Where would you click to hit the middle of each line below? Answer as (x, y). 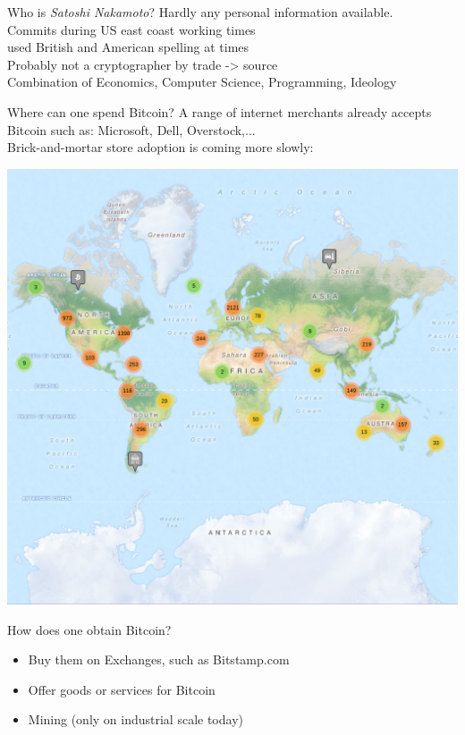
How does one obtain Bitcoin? (89, 629)
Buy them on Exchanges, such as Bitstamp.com (159, 659)
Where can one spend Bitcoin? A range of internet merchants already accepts (220, 111)
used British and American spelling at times (128, 47)
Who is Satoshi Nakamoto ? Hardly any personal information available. (200, 12)
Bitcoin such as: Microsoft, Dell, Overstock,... (131, 129)
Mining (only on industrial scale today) (135, 719)
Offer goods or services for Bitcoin (122, 689)
